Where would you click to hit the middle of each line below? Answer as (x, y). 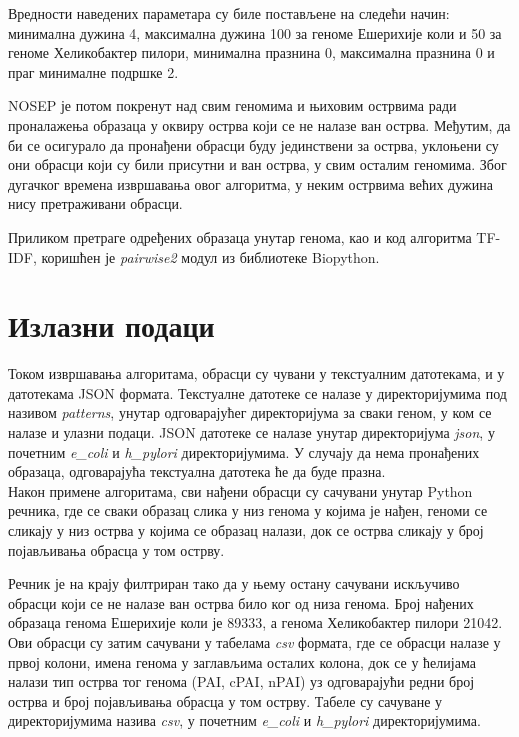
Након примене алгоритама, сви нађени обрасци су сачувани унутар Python (240, 490)
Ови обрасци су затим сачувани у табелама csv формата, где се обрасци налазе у (254, 641)
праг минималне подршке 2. (93, 71)
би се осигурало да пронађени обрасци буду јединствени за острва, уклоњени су (253, 144)
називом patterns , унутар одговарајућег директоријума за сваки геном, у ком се (250, 412)
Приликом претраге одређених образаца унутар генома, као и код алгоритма (240, 236)
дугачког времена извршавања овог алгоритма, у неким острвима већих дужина (250, 183)
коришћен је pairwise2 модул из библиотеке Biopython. (210, 256)
